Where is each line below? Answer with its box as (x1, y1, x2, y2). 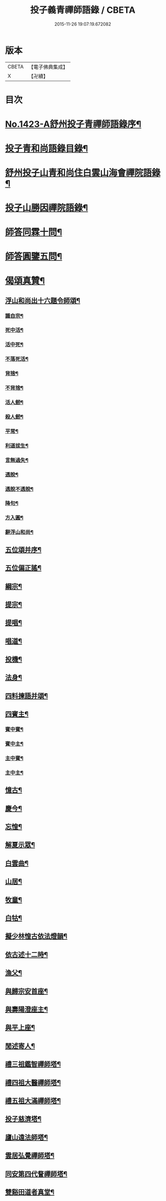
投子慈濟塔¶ (5, 1115, 42, 1123)
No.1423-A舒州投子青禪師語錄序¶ (5, 119, 141, 130)
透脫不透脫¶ (5, 485, 33, 492)
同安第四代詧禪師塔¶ (5, 1169, 67, 1178)
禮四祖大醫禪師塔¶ (5, 1078, 61, 1087)
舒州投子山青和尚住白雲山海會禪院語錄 (5, 167, 161, 179)
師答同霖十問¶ (5, 226, 63, 238)
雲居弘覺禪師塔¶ (5, 1151, 55, 1160)
